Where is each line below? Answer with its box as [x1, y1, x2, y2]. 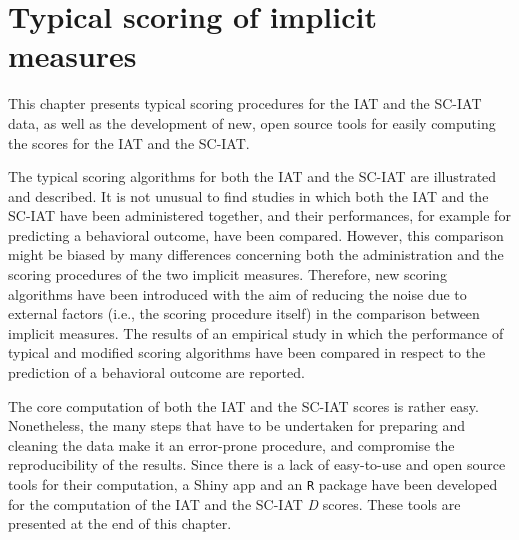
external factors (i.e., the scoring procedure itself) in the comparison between [8, 303, 480, 324]
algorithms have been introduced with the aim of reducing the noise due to [8, 283, 467, 304]
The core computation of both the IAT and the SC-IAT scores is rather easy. [8, 395, 479, 416]
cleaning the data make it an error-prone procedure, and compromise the [8, 434, 455, 455]
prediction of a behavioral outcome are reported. [8, 362, 305, 383]
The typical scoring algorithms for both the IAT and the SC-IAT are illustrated [8, 166, 497, 187]
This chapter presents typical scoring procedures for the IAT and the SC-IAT [8, 93, 482, 114]
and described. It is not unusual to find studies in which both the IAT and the [8, 185, 489, 206]
